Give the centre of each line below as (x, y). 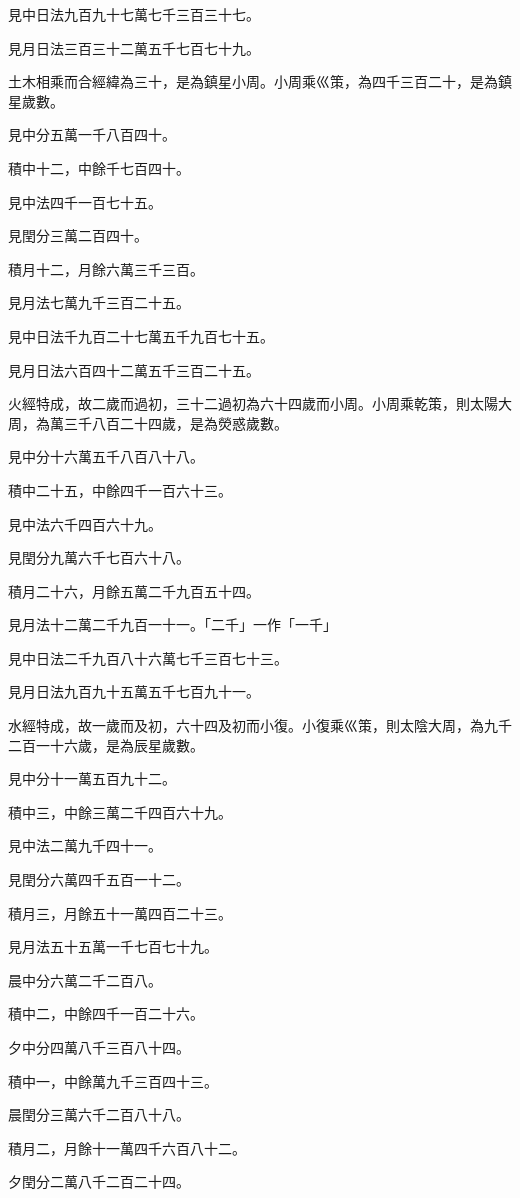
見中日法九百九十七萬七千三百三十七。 (134, 14)
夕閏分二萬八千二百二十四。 (99, 1181)
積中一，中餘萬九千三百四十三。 (113, 1080)
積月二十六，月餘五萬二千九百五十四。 (134, 590)
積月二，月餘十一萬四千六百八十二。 (127, 1147)
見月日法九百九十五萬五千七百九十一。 (134, 691)
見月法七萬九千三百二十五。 (99, 302)
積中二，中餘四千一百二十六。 (106, 1013)
